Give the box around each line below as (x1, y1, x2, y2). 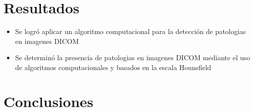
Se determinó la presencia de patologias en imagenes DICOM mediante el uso (15, 52, 250, 63)
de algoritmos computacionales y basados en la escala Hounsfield (15, 62, 211, 72)
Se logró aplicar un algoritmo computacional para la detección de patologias (15, 26, 246, 37)
